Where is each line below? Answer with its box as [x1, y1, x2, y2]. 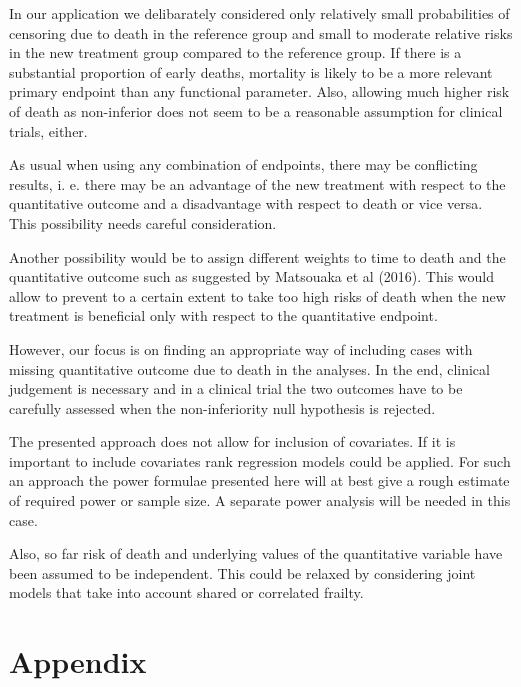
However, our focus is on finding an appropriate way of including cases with [9, 338, 473, 359]
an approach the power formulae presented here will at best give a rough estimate [9, 470, 510, 491]
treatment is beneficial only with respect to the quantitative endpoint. [9, 305, 438, 326]
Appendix [9, 641, 147, 682]
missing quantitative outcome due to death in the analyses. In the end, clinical [9, 358, 490, 379]
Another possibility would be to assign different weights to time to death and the [9, 246, 506, 267]
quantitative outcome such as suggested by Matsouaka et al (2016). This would [9, 266, 494, 287]
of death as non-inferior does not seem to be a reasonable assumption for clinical [9, 100, 503, 121]
